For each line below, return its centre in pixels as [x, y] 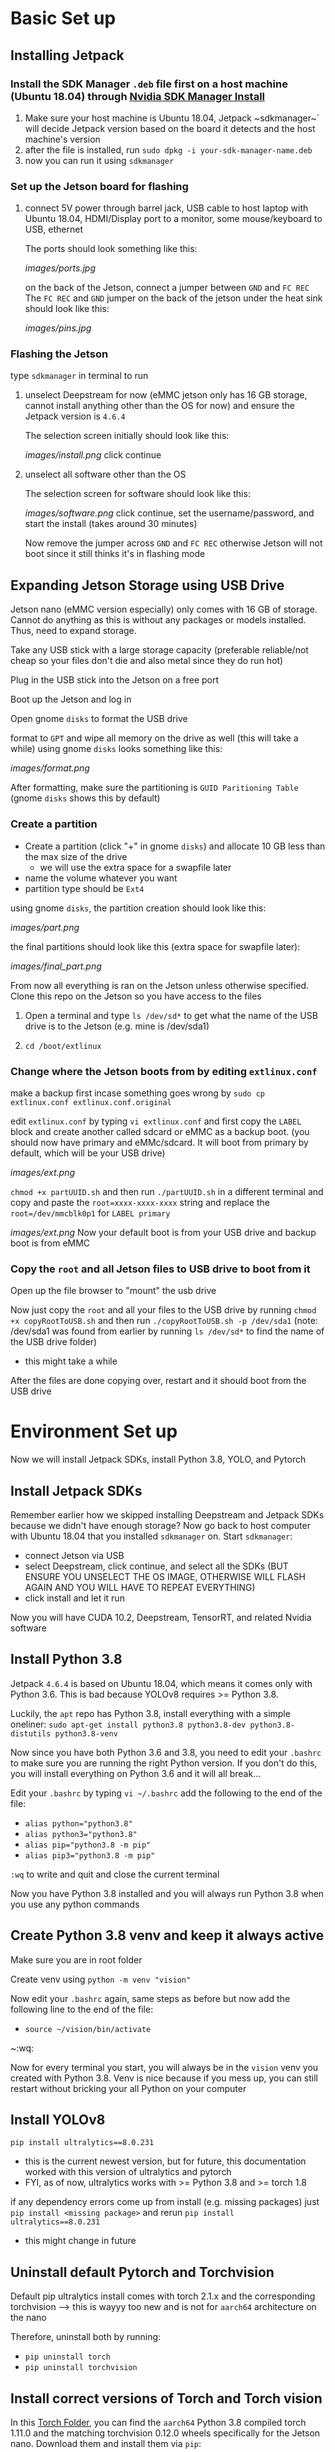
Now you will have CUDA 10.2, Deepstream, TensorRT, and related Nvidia [161, 1617]
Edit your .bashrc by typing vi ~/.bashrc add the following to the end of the [166, 1793]
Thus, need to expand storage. [73, 631]
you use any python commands [75, 1904]
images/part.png [45, 927]
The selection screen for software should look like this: [137, 494]
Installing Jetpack [67, 55]
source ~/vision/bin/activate [88, 2029]
